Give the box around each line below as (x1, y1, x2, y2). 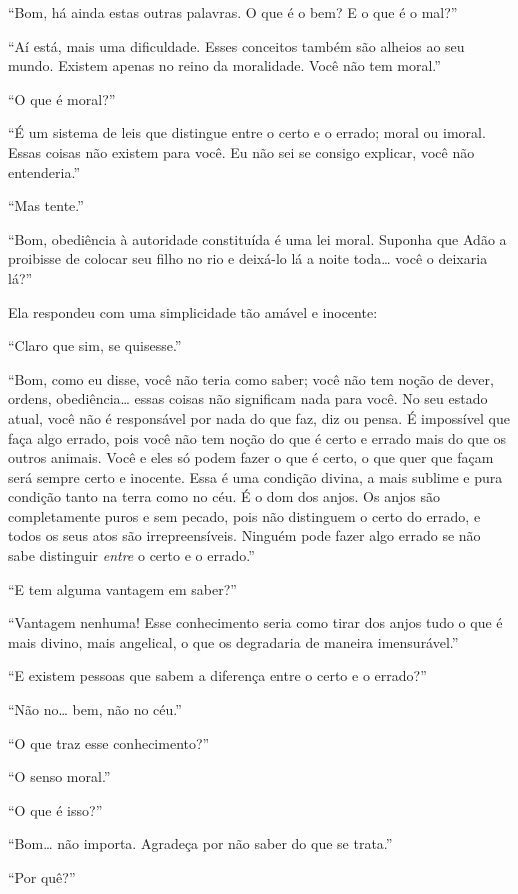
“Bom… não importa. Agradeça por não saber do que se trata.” (8, 833, 393, 854)
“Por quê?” (8, 867, 76, 887)
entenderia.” (8, 161, 80, 182)
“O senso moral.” (8, 766, 111, 787)
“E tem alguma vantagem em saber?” (8, 578, 237, 599)
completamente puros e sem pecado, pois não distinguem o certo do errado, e (8, 505, 481, 526)
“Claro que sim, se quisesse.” (8, 335, 182, 356)
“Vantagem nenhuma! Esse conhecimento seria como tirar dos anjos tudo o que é (8, 612, 503, 633)
